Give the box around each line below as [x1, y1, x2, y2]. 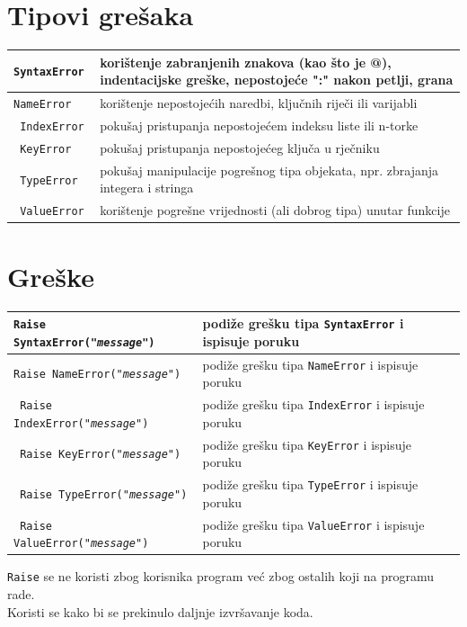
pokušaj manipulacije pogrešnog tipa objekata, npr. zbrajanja [100, 160, 438, 179]
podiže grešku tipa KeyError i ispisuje [202, 434, 412, 453]
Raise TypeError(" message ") [20, 488, 188, 501]
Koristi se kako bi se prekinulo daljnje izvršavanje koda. [7, 602, 313, 621]
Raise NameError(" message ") [13, 368, 181, 381]
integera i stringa [100, 178, 194, 197]
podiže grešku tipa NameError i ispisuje [202, 354, 419, 373]
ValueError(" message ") [13, 537, 149, 551]
